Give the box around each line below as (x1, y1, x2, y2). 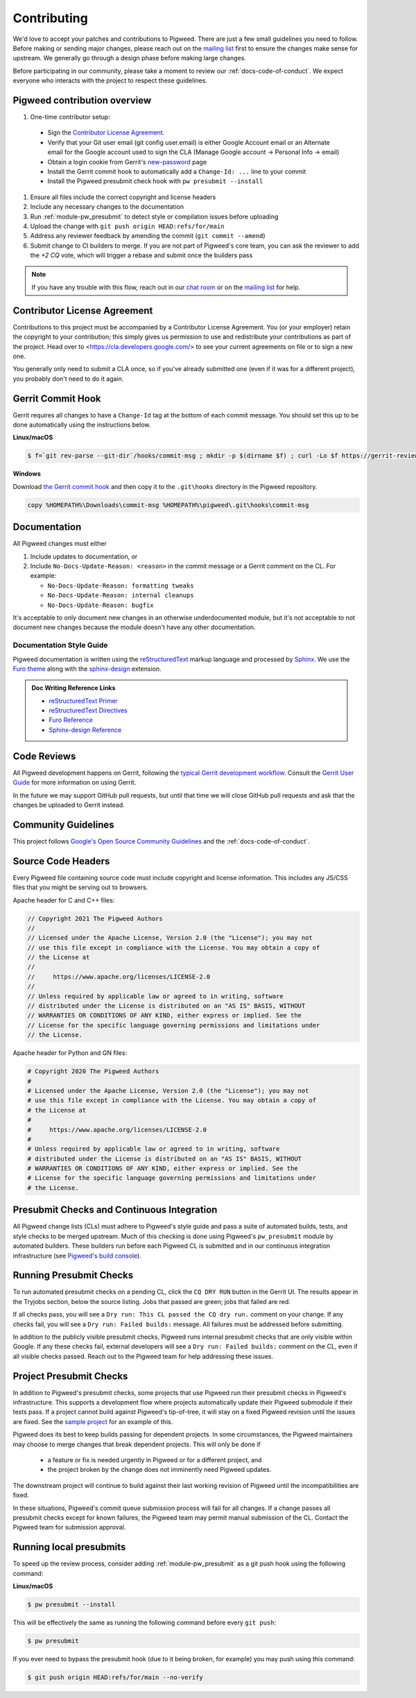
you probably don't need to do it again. (12, 375, 124, 383)
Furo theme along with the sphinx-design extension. (12, 664, 162, 673)
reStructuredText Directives (49, 706, 128, 714)
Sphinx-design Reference (49, 726, 122, 734)
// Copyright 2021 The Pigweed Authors (27, 914, 163, 923)
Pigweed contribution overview (12, 94, 152, 106)
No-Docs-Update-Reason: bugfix (47, 601, 154, 609)
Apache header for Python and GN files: (12, 1049, 128, 1057)
